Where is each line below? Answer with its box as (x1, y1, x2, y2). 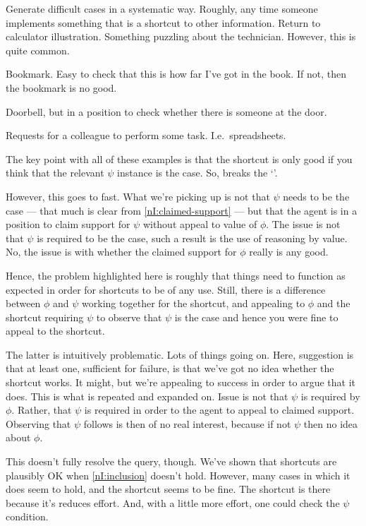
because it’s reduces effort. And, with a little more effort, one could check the (6, 495, 340, 510)
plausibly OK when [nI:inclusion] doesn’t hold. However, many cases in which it (6, 467, 350, 482)
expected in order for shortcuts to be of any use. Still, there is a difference (6, 282, 326, 297)
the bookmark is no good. (6, 80, 117, 95)
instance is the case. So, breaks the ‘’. (117, 165, 278, 180)
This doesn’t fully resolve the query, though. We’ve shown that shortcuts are (6, 454, 337, 469)
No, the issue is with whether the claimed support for (6, 244, 237, 259)
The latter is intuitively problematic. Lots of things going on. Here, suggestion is (6, 347, 354, 361)
